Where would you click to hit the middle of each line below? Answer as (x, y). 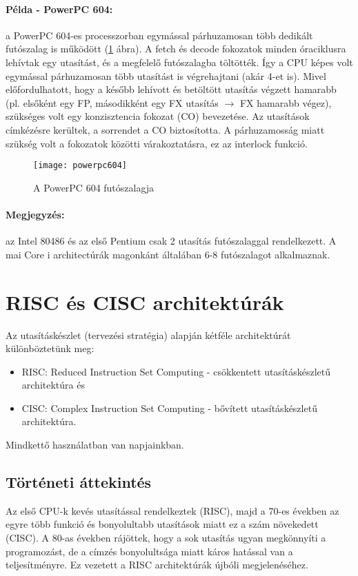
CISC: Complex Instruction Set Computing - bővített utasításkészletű (169, 408)
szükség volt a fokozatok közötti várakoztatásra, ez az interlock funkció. (157, 143)
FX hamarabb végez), (286, 102)
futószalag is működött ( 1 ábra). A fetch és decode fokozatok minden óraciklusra (176, 49)
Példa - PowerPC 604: (59, 9)
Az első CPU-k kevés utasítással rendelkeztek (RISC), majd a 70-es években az (172, 510)
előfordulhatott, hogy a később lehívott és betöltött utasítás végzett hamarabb (171, 89)
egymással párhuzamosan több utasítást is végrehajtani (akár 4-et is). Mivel (166, 75)
